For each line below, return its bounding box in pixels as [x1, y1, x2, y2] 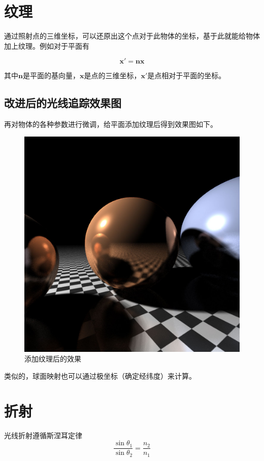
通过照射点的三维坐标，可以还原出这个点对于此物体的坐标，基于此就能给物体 [4, 30, 260, 41]
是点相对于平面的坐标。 [147, 70, 226, 81]
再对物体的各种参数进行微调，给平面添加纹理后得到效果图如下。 [4, 119, 217, 129]
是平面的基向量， [22, 70, 80, 81]
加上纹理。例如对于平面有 [4, 40, 89, 51]
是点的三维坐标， [84, 70, 141, 81]
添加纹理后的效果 [24, 353, 81, 364]
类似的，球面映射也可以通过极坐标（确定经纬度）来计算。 [4, 370, 196, 381]
